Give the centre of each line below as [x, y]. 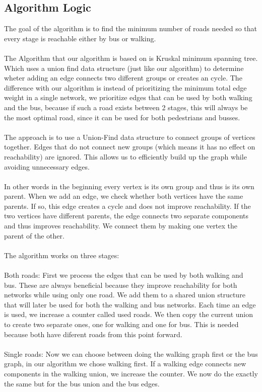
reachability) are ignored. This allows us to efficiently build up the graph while [125, 156]
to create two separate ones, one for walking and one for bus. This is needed [121, 324]
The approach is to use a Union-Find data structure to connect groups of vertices [130, 137]
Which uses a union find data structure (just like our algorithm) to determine [124, 68]
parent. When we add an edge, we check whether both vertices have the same [124, 196]
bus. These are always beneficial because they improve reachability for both [121, 285]
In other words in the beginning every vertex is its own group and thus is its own [129, 186]
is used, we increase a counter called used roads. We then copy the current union [129, 314]
